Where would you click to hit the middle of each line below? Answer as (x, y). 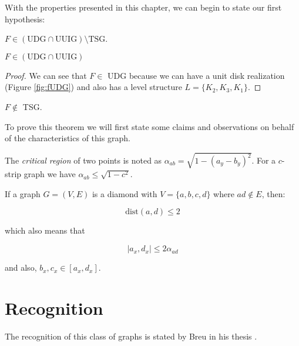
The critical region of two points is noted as (83, 160)
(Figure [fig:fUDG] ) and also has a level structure (93, 87)
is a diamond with (125, 193)
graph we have (50, 174)
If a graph (23, 193)
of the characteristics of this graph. (68, 138)
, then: (273, 193)
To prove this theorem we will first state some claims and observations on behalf (149, 126)
